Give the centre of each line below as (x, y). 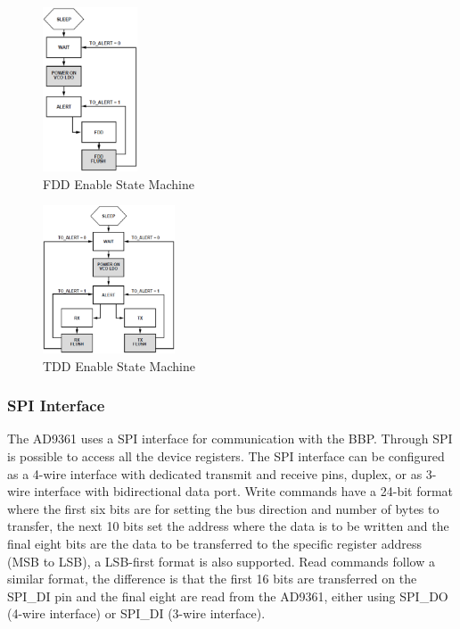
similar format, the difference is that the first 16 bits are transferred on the (212, 579)
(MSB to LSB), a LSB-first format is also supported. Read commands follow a (221, 561)
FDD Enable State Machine (119, 183)
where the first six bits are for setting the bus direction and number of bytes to (223, 508)
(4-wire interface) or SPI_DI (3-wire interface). (136, 613)
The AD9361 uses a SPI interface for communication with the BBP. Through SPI (230, 439)
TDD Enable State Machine (119, 365)
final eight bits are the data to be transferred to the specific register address (215, 543)
